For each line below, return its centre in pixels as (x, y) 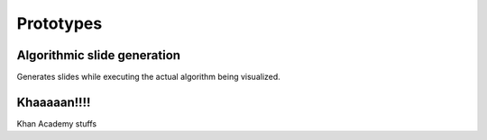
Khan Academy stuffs (57, 123)
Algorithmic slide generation (98, 55)
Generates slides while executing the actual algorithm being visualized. (149, 77)
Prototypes (60, 23)
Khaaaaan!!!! (54, 102)
